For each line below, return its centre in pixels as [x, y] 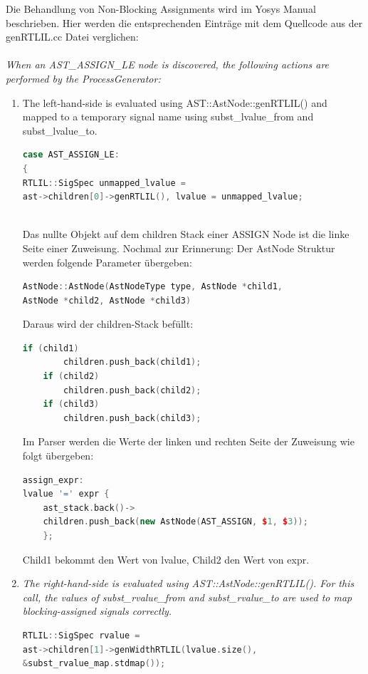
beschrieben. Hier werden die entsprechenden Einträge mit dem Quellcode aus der [184, 22]
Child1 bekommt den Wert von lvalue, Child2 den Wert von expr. [166, 559]
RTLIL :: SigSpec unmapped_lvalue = [104, 183]
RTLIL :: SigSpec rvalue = [81, 635]
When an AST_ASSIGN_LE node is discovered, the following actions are [168, 64]
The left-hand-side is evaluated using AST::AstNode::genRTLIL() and [175, 102]
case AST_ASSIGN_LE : [71, 155]
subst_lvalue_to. [60, 130]
